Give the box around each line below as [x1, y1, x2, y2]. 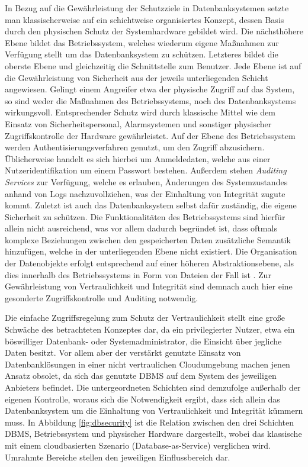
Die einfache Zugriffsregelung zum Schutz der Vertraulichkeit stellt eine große [5, 311, 285, 324]
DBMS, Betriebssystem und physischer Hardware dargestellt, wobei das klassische [5, 427, 302, 440]
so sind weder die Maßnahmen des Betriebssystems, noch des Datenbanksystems [5, 94, 296, 107]
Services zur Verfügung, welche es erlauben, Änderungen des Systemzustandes [5, 175, 288, 188]
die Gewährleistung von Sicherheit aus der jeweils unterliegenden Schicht [5, 71, 268, 83]
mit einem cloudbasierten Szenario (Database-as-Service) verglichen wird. [5, 439, 271, 451]
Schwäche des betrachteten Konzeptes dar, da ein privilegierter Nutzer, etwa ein [5, 323, 295, 336]
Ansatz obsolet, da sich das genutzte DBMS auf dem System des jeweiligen [5, 369, 277, 382]
